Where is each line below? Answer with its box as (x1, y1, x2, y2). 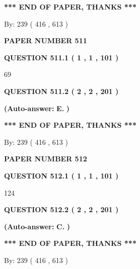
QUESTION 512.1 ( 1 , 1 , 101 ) (4, 170, 119, 181)
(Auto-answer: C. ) (4, 221, 71, 231)
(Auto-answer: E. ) (4, 103, 70, 113)
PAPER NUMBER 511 (4, 35, 87, 46)
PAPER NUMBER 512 (4, 153, 87, 164)
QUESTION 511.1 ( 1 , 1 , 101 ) (4, 52, 119, 62)
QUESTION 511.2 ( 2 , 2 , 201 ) (4, 85, 119, 96)
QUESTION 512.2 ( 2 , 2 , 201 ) (4, 204, 119, 215)
